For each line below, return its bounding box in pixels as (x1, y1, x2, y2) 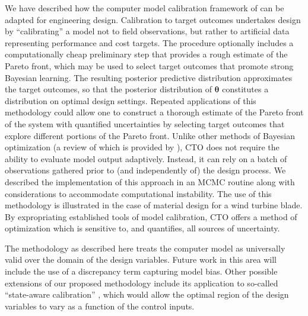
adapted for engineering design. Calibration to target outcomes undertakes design (5, 13, 301, 25)
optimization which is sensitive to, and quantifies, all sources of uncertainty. (5, 222, 280, 234)
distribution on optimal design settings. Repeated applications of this (5, 94, 256, 107)
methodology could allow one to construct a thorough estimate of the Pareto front (5, 106, 304, 118)
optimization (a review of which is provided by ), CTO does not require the (5, 141, 280, 153)
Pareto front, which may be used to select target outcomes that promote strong (5, 59, 294, 72)
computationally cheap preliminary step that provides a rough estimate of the (5, 48, 288, 60)
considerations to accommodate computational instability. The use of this (5, 187, 272, 199)
